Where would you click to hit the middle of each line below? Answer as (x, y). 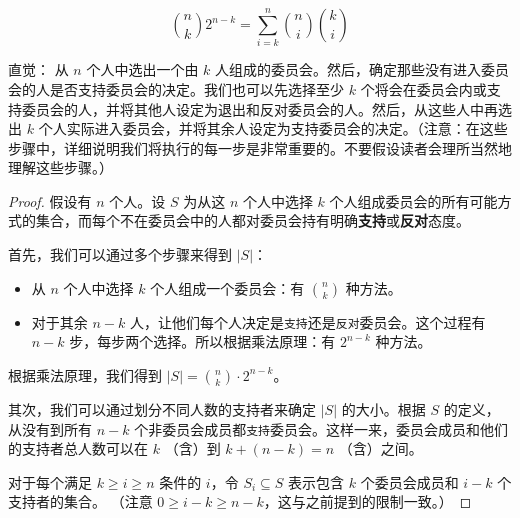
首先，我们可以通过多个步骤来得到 (120, 254)
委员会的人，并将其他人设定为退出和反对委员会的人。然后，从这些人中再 (259, 108)
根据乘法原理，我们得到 (85, 374)
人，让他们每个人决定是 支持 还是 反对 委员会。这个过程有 (307, 321)
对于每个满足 (50, 481)
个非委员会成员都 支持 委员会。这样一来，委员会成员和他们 (321, 428)
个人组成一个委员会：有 (227, 287)
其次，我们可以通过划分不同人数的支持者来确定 (162, 408)
